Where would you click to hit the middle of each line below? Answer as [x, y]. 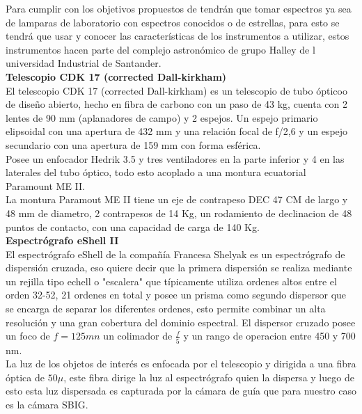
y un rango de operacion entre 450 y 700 [269, 336]
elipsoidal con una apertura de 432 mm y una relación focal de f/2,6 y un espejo [177, 131]
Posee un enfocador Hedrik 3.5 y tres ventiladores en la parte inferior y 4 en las [175, 158]
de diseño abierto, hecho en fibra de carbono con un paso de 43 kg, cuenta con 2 [177, 104]
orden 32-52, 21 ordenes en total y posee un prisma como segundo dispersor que [176, 295]
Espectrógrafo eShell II [62, 240]
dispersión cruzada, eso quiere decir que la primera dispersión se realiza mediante [179, 268]
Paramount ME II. [46, 185]
